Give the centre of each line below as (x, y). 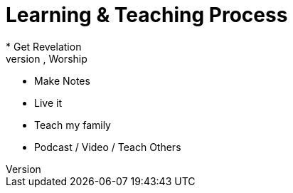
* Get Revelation (44, 46)
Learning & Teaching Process (147, 15)
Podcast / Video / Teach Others (108, 147)
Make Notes (62, 80)
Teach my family (73, 125)
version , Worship (47, 58)
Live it (48, 103)
